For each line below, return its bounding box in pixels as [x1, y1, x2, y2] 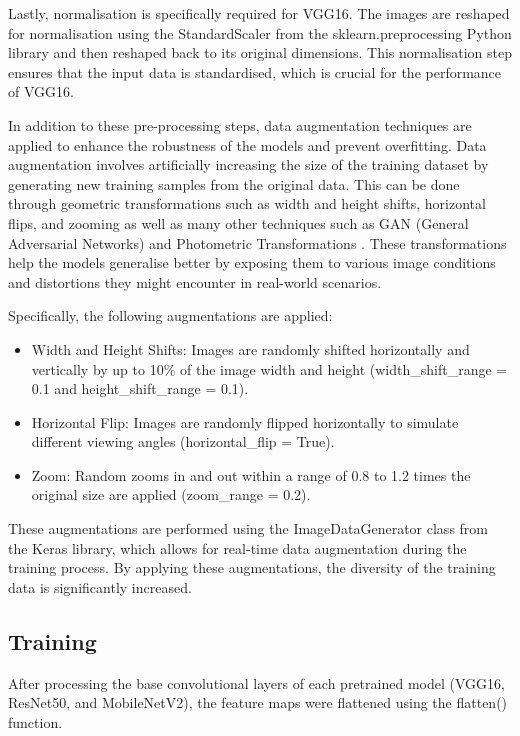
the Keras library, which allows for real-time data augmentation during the [8, 537, 467, 558]
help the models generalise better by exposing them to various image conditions [8, 252, 496, 273]
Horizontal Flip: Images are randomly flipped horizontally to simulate [31, 411, 459, 432]
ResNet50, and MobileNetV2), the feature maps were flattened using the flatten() [8, 692, 508, 713]
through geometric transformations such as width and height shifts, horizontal [8, 193, 486, 214]
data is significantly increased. [8, 576, 192, 597]
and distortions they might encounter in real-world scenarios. [8, 271, 382, 292]
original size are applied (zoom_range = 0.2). [31, 484, 311, 505]
